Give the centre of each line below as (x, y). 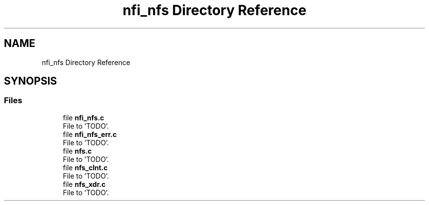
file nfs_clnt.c (85, 167)
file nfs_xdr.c (84, 184)
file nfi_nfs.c (83, 117)
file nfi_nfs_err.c (90, 134)
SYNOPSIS (31, 81)
